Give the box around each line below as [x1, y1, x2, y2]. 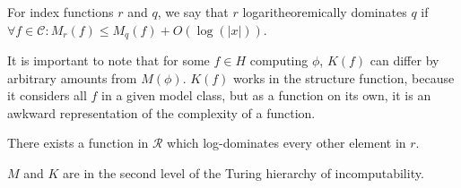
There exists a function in [7, 133, 149, 152]
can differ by [370, 51, 439, 70]
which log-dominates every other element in [167, 133, 406, 152]
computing [249, 51, 309, 70]
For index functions [7, 3, 114, 21]
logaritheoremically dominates [242, 3, 407, 21]
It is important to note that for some [7, 51, 210, 70]
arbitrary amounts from [7, 68, 137, 87]
